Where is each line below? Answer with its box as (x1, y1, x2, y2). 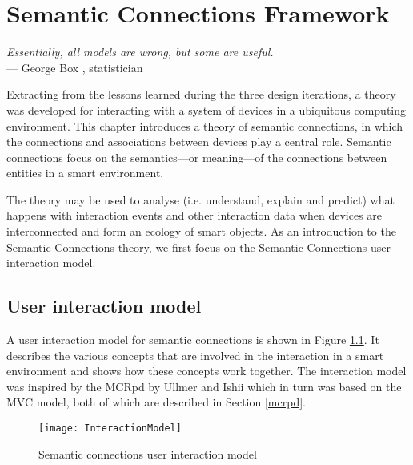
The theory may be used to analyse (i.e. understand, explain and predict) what (6, 191, 395, 208)
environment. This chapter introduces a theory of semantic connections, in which (6, 117, 403, 134)
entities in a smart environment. (6, 164, 164, 181)
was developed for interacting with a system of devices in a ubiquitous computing (6, 101, 407, 118)
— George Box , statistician (6, 59, 143, 75)
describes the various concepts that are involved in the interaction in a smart (6, 346, 384, 363)
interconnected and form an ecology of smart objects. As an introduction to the (6, 223, 396, 240)
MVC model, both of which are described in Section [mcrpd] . (6, 394, 306, 410)
